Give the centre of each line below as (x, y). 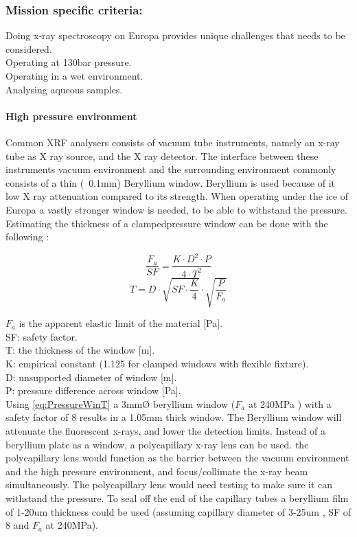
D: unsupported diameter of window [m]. (91, 377)
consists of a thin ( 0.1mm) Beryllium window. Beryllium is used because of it (171, 182)
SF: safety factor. (42, 336)
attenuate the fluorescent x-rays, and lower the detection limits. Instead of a (165, 430)
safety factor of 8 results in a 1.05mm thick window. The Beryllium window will (174, 417)
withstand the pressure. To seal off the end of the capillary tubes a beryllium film (177, 498)
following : (27, 237)
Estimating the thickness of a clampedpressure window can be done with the (167, 223)
